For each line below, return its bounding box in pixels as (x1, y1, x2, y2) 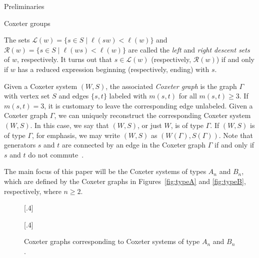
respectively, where (4, 185, 61, 196)
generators (4, 139, 36, 150)
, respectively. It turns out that (16, 54, 112, 64)
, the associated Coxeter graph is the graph (105, 80, 237, 91)
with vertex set (4, 90, 50, 101)
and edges (58, 90, 89, 101)
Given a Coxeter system (4, 80, 77, 91)
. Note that (218, 129, 253, 140)
